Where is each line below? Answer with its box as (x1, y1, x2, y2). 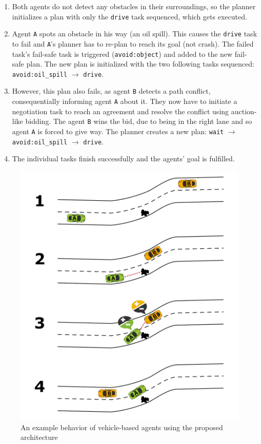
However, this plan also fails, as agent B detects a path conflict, (12, 86, 211, 96)
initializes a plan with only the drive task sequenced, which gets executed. (12, 11, 247, 22)
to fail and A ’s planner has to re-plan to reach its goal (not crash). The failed (12, 38, 254, 49)
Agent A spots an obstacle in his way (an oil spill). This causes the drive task (12, 28, 257, 39)
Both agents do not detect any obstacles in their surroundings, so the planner (12, 1, 256, 11)
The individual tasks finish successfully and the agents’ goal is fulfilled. (12, 153, 235, 164)
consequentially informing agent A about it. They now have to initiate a (12, 96, 237, 107)
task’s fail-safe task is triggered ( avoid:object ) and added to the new (12, 48, 233, 59)
